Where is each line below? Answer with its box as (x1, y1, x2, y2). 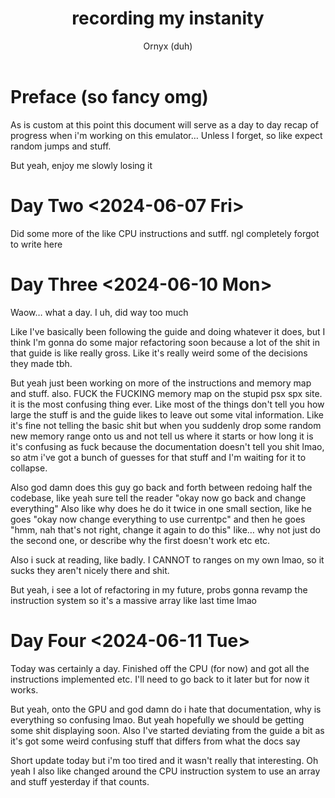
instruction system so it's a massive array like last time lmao (10, 594, 257, 606)
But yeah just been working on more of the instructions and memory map (10, 377, 312, 389)
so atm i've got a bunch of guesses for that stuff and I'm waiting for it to (10, 451, 307, 463)
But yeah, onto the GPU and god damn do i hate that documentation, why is (10, 703, 322, 715)
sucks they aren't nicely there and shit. (10, 564, 170, 576)
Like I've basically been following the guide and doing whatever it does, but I (10, 325, 326, 337)
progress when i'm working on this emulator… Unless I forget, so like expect (10, 129, 323, 141)
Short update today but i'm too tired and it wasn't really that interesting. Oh (10, 754, 319, 766)
